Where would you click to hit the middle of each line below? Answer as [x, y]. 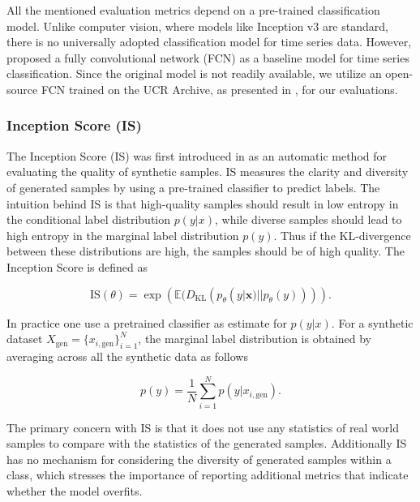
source [22, 89]
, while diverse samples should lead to [308, 219]
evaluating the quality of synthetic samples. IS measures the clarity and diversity [208, 172]
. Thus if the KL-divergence [342, 235]
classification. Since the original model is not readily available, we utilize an [194, 73]
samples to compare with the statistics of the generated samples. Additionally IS [207, 443]
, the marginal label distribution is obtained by [255, 339]
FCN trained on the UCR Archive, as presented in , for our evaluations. [219, 89]
